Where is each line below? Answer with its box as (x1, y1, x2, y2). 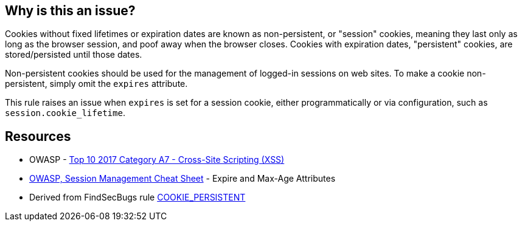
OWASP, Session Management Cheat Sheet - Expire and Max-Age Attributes (29, 173, 336, 184)
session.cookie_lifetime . (5, 108, 125, 118)
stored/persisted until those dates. (5, 49, 142, 60)
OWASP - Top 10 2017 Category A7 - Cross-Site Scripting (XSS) (29, 154, 285, 165)
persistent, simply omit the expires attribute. (5, 78, 188, 89)
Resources (5, 128, 71, 144)
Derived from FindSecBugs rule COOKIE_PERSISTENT (29, 192, 246, 203)
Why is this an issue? (5, 3, 136, 18)
